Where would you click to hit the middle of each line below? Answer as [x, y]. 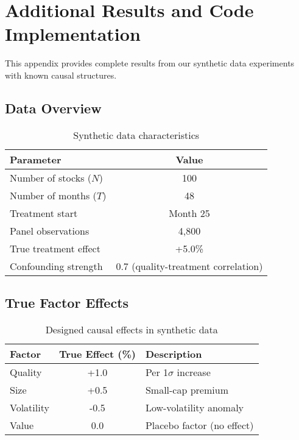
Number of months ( [53, 195]
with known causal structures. [61, 75]
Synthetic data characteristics [136, 135]
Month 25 [189, 213]
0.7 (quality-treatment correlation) [189, 266]
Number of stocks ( [51, 177]
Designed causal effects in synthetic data [132, 329]
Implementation [73, 34]
